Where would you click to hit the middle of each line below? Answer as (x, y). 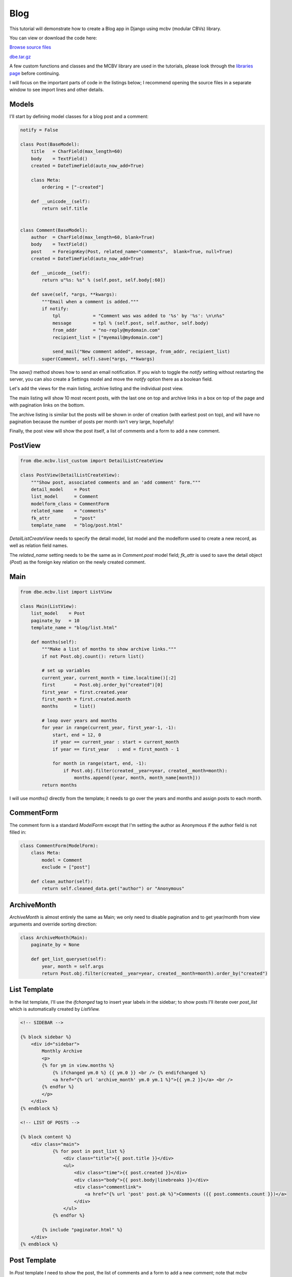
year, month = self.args (73, 966)
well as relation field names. (39, 546)
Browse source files (30, 47)
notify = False (39, 130)
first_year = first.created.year (85, 692)
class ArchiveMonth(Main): (54, 938)
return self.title (65, 209)
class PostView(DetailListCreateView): (70, 475)
